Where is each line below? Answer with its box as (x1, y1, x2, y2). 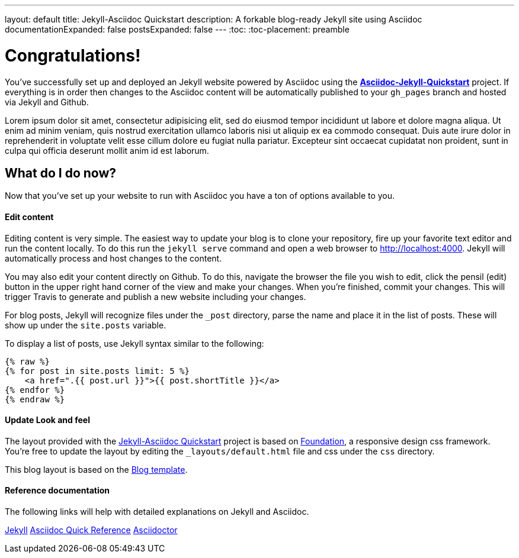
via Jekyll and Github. (5, 96, 89, 107)
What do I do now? (5, 165, 117, 180)
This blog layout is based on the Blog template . (5, 464, 188, 475)
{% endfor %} (5, 385, 65, 395)
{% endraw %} (5, 394, 65, 404)
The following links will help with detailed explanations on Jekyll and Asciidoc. (5, 507, 309, 517)
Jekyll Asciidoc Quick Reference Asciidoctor (5, 525, 178, 535)
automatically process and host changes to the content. (5, 253, 222, 263)
